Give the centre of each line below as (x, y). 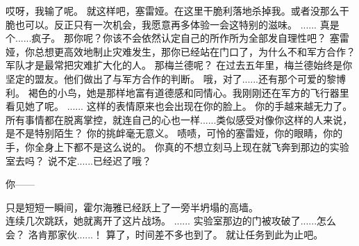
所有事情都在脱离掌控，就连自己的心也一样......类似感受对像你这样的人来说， (179, 119)
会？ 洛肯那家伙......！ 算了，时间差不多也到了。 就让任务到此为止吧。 (165, 234)
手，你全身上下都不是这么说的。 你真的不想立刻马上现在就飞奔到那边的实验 (177, 146)
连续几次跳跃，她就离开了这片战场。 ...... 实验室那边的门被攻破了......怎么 (171, 221)
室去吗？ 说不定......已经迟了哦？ (79, 160)
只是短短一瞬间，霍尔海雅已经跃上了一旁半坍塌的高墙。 (132, 207)
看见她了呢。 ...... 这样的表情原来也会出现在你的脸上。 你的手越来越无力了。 (179, 106)
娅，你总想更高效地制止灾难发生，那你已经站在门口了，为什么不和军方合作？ (181, 51)
